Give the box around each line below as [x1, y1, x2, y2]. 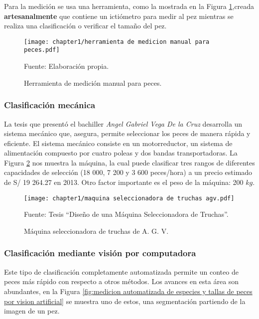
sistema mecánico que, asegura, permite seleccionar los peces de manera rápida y [4, 128, 251, 139]
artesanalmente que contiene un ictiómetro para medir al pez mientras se [4, 10, 234, 21]
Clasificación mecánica [4, 99, 96, 111]
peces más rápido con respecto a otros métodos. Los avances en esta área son [4, 276, 239, 287]
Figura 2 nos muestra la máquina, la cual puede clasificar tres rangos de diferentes [4, 157, 255, 167]
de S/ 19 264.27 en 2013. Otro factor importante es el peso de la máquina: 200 [4, 177, 244, 187]
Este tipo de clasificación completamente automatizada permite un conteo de [4, 266, 239, 277]
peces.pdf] [24, 46, 60, 54]
